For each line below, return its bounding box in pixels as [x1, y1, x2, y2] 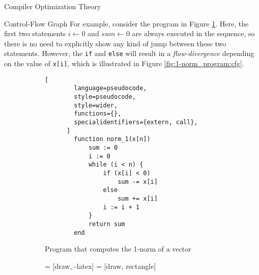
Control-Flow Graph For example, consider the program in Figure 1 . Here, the [4, 18, 249, 29]
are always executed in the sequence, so [132, 28, 255, 39]
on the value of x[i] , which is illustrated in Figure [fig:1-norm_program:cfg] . [4, 58, 244, 69]
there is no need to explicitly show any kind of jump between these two [4, 38, 226, 48]
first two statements [4, 28, 66, 39]
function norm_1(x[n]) [74, 135, 151, 143]
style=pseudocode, [74, 93, 136, 100]
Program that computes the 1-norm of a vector [45, 243, 191, 254]
